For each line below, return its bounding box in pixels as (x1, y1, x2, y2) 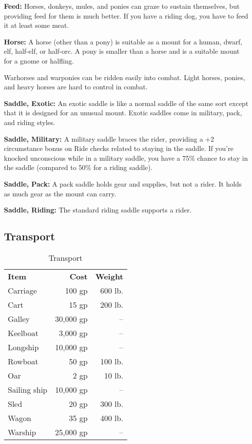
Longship (8, 341, 39, 353)
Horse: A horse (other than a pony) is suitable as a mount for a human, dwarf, (4, 36, 242, 46)
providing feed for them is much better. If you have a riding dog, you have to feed (4, 10, 249, 21)
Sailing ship (8, 383, 48, 395)
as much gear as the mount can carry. (4, 188, 116, 198)
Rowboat (8, 355, 39, 367)
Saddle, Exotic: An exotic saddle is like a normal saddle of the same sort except (4, 98, 249, 108)
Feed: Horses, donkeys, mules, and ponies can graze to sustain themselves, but (4, 1, 240, 11)
